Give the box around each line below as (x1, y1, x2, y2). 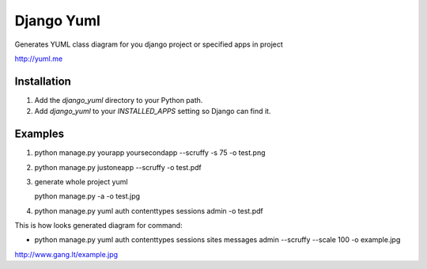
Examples (14, 127, 65, 141)
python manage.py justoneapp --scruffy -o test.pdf (34, 162, 202, 172)
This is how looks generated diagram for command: (14, 221, 183, 230)
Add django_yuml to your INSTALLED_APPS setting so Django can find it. (34, 107, 271, 116)
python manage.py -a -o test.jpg (34, 191, 141, 201)
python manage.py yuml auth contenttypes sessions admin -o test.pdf (34, 206, 264, 215)
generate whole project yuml (34, 176, 128, 186)
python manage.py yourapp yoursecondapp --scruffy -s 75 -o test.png (34, 148, 266, 157)
